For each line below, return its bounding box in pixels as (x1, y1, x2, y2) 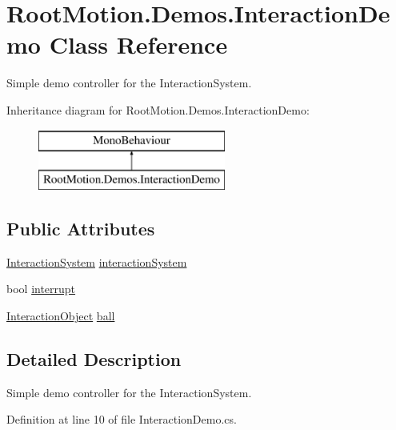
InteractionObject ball (6, 307, 115, 324)
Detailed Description (6, 347, 182, 372)
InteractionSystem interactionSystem (6, 253, 187, 270)
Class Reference (49, 28, 228, 61)
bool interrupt (6, 280, 76, 297)
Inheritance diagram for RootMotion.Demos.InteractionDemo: (6, 101, 310, 118)
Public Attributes (6, 216, 155, 241)
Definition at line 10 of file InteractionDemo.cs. (6, 411, 237, 428)
